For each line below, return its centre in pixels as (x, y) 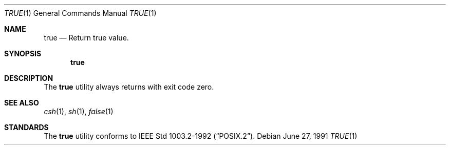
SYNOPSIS (23, 54)
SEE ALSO (22, 103)
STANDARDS (26, 127)
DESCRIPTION (29, 78)
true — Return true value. (86, 38)
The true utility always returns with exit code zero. (129, 87)
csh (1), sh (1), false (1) (79, 111)
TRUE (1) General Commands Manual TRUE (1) (80, 13)
